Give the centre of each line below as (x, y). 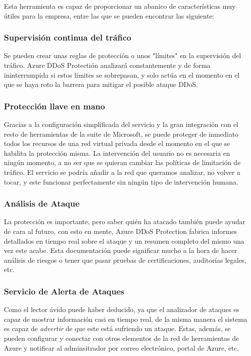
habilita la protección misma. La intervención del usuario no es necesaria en (117, 153)
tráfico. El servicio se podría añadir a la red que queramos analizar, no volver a (122, 172)
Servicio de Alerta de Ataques (64, 291)
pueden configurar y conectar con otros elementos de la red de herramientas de (122, 338)
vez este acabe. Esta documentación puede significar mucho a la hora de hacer (121, 250)
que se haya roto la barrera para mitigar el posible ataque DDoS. (101, 84)
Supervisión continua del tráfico (68, 37)
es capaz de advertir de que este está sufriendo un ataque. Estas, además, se (117, 328)
